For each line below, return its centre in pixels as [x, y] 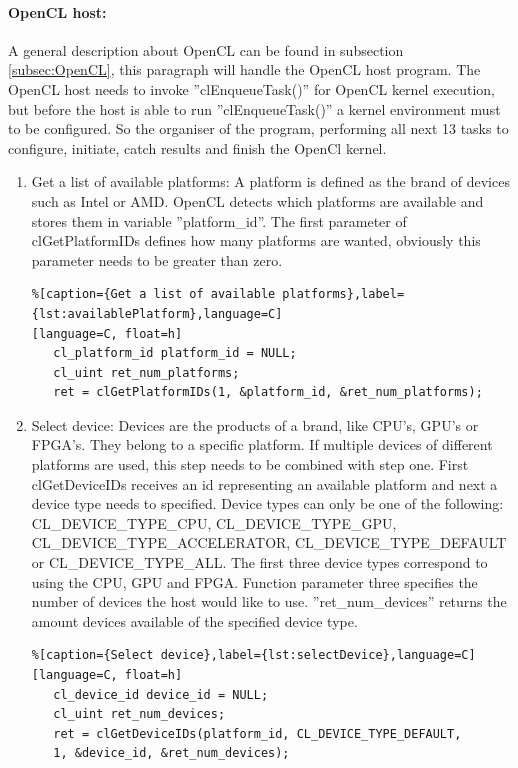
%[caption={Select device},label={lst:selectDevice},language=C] [253, 655]
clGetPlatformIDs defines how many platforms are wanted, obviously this [256, 240]
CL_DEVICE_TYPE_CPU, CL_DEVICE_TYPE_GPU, [214, 522]
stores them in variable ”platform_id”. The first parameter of [219, 220]
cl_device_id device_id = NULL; [161, 694]
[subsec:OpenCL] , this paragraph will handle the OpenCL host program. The [244, 69]
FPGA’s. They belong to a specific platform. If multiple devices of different [262, 444]
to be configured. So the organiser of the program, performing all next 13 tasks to [258, 128]
